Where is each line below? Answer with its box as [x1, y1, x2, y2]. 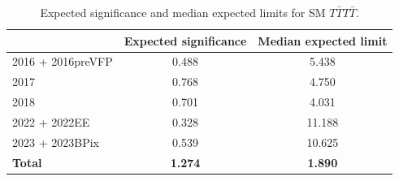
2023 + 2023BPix [12, 133, 99, 150]
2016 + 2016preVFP [12, 53, 113, 70]
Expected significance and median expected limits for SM [40, 4, 326, 20]
